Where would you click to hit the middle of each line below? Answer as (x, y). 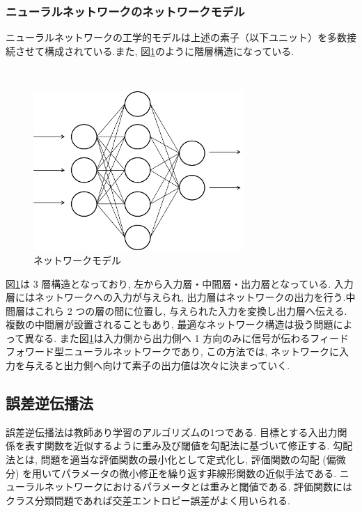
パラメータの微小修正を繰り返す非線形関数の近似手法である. (199, 473)
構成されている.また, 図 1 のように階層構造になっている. (169, 51)
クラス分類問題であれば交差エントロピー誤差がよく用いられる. (148, 500)
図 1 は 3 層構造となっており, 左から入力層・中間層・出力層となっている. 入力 (180, 283)
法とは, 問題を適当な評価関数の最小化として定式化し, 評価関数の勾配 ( (166, 459)
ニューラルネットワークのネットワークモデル (125, 11)
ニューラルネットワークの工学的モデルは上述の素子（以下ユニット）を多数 (176, 37)
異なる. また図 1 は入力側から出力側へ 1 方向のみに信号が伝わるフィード (187, 338)
